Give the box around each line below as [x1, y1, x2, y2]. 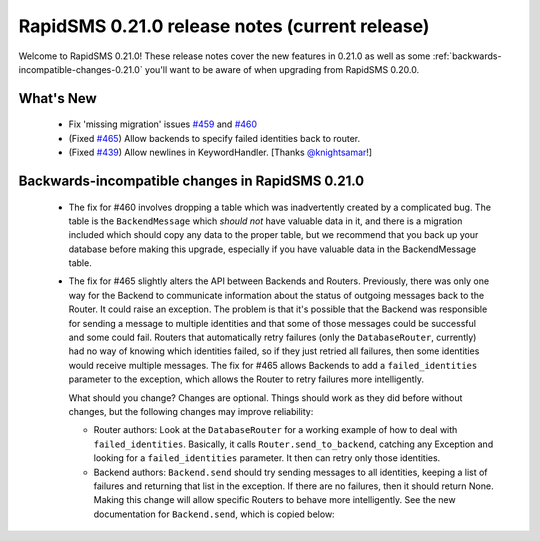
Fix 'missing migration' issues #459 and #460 [68, 118, 258, 130]
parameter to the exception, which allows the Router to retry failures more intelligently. [68, 373, 425, 385]
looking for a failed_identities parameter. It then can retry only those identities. [93, 452, 441, 464]
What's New [18, 90, 97, 107]
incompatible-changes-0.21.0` [18, 63, 144, 75]
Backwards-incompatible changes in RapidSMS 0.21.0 [18, 172, 365, 189]
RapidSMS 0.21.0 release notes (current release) [18, 15, 430, 37]
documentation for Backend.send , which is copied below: [93, 508, 335, 520]
